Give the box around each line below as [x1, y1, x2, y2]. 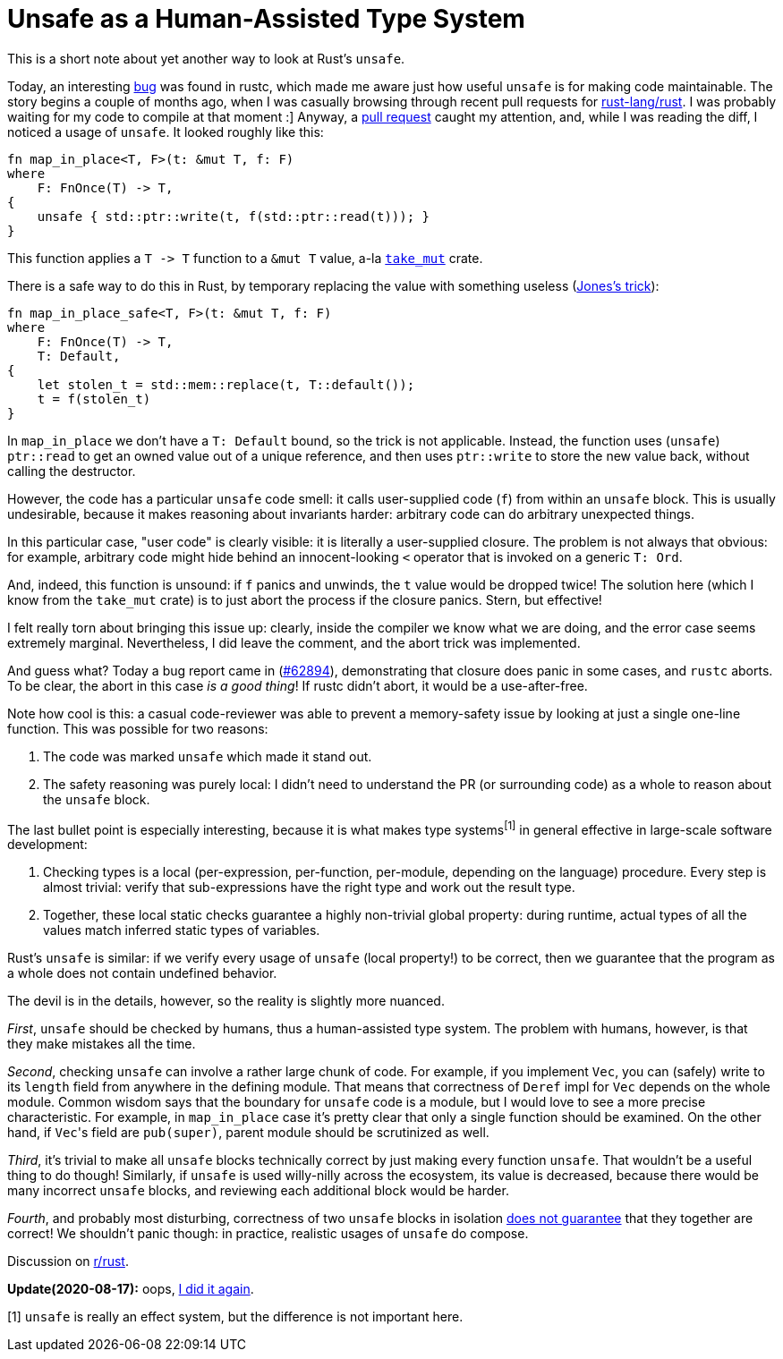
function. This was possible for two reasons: [7, 720, 268, 736]
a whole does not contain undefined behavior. [7, 965, 277, 981]
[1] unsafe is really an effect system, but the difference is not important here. [7, 1309, 464, 1325]
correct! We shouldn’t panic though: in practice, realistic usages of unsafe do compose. [7, 1226, 529, 1242]
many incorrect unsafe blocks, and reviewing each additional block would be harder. [7, 1183, 509, 1199]
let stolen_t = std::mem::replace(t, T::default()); [37, 377, 415, 392]
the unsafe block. [43, 791, 150, 807]
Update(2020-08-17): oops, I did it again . [7, 1281, 254, 1297]
